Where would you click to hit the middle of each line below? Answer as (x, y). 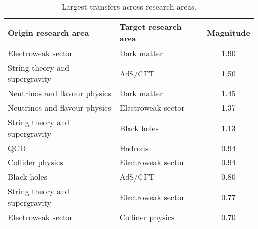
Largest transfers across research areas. (129, 7)
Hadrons (134, 148)
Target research (150, 27)
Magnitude (228, 32)
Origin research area (49, 32)
